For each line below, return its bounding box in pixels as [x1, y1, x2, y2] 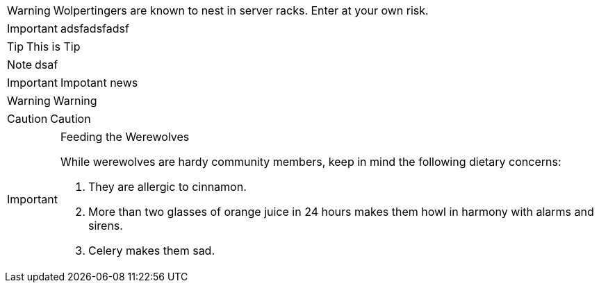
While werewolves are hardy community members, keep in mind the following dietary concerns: [60, 155, 561, 169]
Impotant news [60, 76, 138, 90]
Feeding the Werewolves [60, 130, 190, 144]
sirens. [88, 219, 123, 232]
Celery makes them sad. [88, 244, 215, 257]
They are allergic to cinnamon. [88, 180, 247, 194]
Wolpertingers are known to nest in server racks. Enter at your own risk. [53, 3, 429, 17]
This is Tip [26, 40, 81, 53]
